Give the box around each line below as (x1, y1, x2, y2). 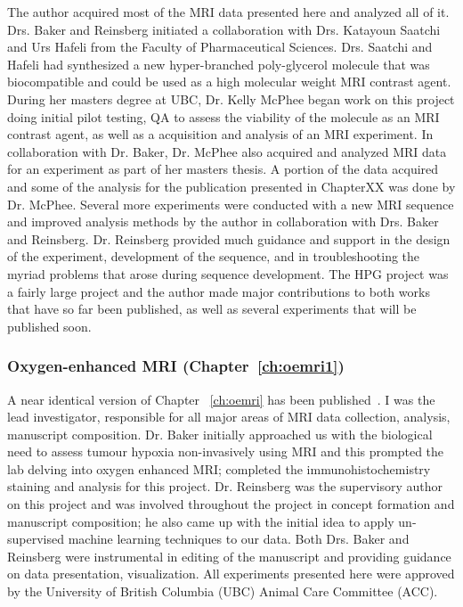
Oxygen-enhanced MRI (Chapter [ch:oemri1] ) (7, 355, 345, 377)
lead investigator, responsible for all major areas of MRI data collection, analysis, (7, 407, 451, 426)
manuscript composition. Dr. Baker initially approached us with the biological (7, 424, 433, 443)
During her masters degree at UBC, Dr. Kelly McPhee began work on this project (7, 89, 455, 108)
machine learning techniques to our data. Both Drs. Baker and (68, 529, 410, 548)
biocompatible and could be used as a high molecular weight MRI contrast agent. (7, 72, 451, 91)
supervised (7, 529, 64, 548)
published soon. (7, 316, 92, 335)
